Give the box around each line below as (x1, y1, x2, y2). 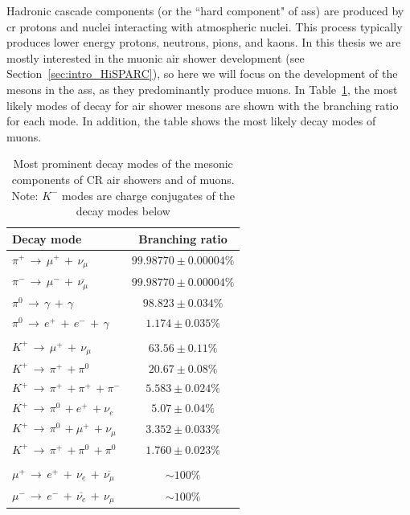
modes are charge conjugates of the (62, 186, 235, 203)
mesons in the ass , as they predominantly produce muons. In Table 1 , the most (6, 80, 398, 97)
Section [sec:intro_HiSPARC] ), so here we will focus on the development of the (6, 65, 398, 82)
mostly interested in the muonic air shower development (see (6, 49, 305, 66)
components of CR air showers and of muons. (11, 170, 235, 187)
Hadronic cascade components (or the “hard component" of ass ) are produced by (6, 2, 404, 18)
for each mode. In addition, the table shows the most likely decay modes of (6, 112, 376, 129)
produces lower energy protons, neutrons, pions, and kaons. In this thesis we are (6, 34, 401, 51)
